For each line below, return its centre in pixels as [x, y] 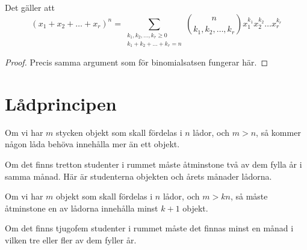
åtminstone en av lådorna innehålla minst [82, 208]
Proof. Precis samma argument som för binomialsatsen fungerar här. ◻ [137, 62]
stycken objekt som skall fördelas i [119, 132]
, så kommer [278, 132]
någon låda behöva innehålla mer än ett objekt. [92, 144]
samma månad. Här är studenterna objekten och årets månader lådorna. [138, 176]
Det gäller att [30, 7]
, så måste [249, 196]
